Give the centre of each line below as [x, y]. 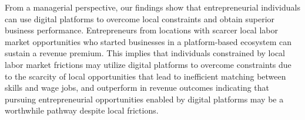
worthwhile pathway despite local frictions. [82, 110]
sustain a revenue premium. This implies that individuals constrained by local [145, 53]
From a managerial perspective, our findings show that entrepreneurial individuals [152, 7]
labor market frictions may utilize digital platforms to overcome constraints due [148, 64]
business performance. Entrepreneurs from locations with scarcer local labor [141, 30]
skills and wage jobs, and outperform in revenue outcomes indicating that [137, 88]
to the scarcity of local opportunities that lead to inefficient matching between [145, 76]
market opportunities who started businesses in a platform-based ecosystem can [148, 41]
